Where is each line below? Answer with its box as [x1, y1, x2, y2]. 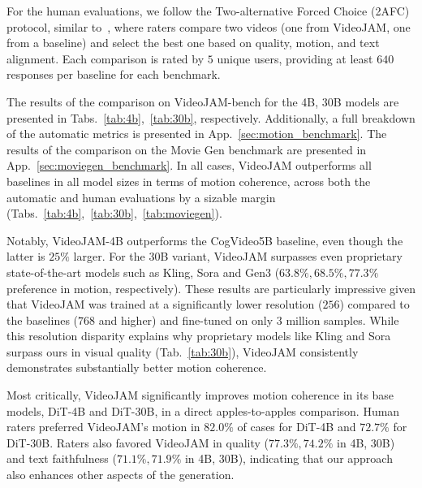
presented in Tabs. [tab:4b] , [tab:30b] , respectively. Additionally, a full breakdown [6, 109, 416, 126]
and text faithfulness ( [6, 450, 117, 467]
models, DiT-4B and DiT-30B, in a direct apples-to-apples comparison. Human [6, 402, 400, 419]
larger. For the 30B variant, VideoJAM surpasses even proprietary [73, 248, 403, 265]
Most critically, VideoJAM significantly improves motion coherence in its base [6, 387, 394, 404]
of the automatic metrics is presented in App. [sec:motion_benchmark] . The [6, 125, 387, 142]
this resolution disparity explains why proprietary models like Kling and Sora [6, 327, 391, 344]
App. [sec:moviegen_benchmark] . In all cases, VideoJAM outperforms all [6, 157, 372, 174]
